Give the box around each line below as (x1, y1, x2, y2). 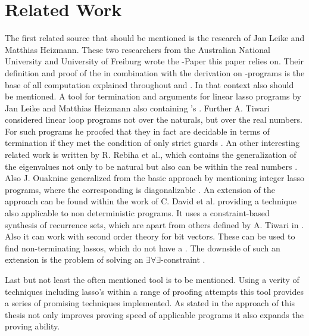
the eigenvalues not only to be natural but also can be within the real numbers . (5, 160, 298, 172)
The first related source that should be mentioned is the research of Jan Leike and (5, 32, 305, 44)
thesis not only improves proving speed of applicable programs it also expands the (5, 308, 304, 321)
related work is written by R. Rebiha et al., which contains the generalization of (5, 148, 296, 161)
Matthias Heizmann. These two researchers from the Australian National (5, 43, 270, 55)
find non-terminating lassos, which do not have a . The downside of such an (5, 241, 280, 254)
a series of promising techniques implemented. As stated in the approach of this (5, 297, 295, 309)
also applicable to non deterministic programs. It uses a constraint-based (5, 207, 270, 219)
